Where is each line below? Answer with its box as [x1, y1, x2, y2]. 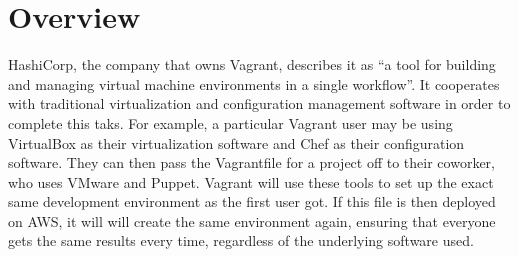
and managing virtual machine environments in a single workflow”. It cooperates [8, 73, 500, 94]
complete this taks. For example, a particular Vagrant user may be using [8, 112, 453, 133]
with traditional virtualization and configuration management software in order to [8, 93, 511, 114]
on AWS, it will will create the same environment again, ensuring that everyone [8, 210, 496, 231]
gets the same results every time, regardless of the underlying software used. [8, 230, 474, 251]
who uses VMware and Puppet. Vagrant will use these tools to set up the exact [8, 171, 494, 192]
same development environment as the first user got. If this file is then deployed [8, 191, 496, 212]
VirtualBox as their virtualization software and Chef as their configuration [8, 132, 465, 153]
